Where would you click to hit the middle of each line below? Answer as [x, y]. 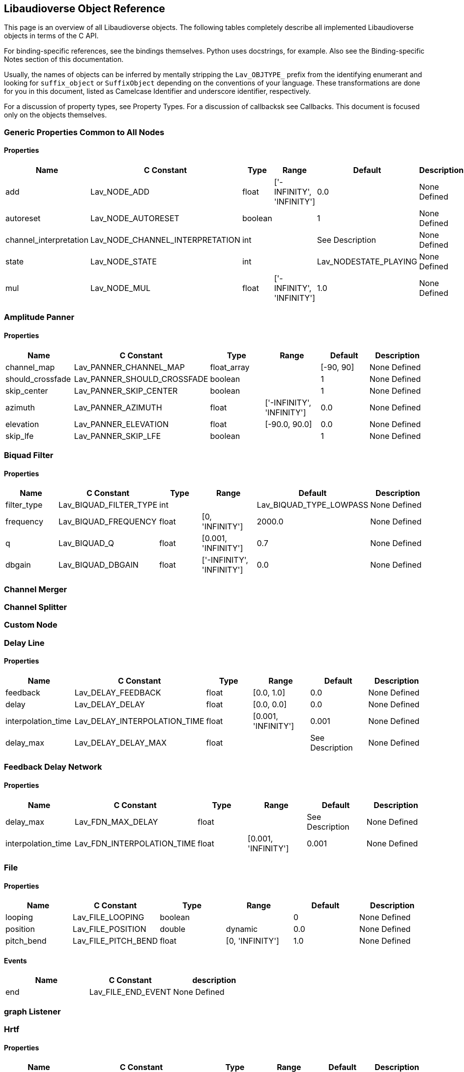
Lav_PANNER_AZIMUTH [118, 407]
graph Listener [32, 1011]
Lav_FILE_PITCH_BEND [116, 941]
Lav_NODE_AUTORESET [135, 218]
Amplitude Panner [39, 317]
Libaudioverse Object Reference [85, 9]
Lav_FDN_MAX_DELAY [116, 822]
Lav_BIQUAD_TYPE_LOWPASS [313, 505]
